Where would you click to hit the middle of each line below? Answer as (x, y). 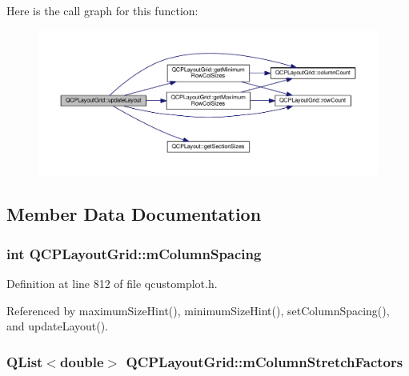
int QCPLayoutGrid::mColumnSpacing (134, 253)
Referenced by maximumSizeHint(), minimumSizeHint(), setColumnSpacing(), (198, 310)
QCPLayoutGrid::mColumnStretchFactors (265, 361)
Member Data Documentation (134, 214)
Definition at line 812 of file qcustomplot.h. (112, 283)
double (82, 361)
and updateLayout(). (58, 326)
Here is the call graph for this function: (102, 10)
